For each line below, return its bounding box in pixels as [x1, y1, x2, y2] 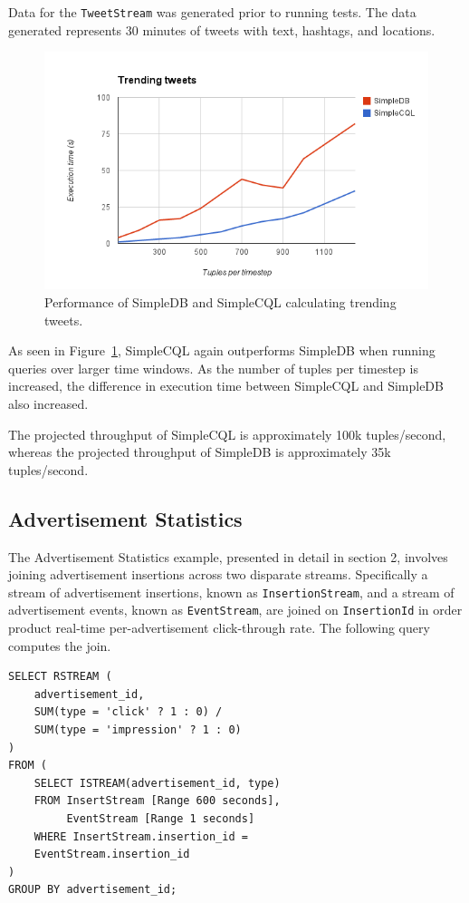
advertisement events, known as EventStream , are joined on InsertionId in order [8, 600, 463, 619]
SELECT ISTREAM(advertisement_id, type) [33, 776, 281, 790]
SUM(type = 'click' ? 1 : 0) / [33, 705, 223, 719]
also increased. [8, 393, 89, 413]
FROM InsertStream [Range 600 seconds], [33, 794, 281, 808]
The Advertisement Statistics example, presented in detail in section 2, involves [8, 547, 448, 566]
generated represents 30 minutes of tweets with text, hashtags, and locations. [8, 20, 435, 39]
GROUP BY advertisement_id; [8, 883, 177, 897]
